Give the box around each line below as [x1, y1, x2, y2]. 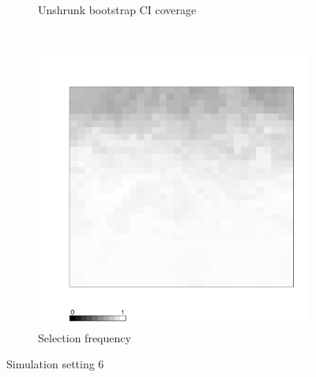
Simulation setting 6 [6, 356, 104, 372]
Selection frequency [38, 329, 131, 345]
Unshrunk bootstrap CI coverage [38, 2, 197, 17]
